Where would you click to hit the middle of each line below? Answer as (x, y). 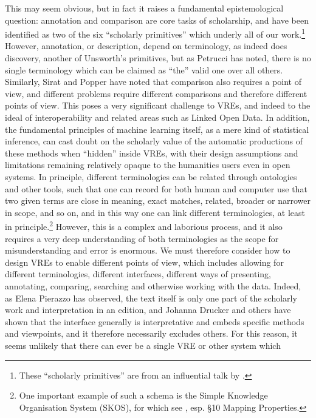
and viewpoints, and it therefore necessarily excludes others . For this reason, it (151, 333)
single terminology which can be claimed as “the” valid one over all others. (144, 69)
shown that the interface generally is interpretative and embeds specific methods (155, 321)
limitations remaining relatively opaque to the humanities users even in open (148, 165)
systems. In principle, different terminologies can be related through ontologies (151, 176)
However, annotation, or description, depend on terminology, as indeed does (146, 46)
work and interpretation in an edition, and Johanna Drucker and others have (148, 310)
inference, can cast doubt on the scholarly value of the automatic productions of (154, 141)
